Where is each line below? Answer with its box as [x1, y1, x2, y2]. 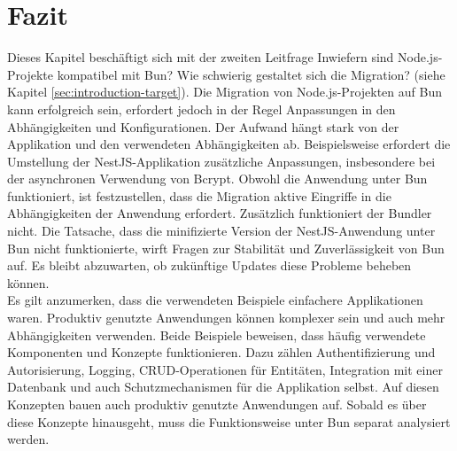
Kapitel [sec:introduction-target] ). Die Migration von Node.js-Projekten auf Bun [7, 82, 442, 101]
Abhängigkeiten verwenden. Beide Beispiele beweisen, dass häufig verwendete [7, 325, 426, 344]
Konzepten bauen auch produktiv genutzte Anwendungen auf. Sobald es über [7, 395, 427, 413]
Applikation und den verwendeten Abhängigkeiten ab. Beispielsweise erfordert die [7, 135, 451, 153]
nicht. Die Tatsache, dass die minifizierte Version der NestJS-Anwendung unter [7, 222, 436, 240]
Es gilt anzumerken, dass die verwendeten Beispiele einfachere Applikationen [7, 291, 423, 309]
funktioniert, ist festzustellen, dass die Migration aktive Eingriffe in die [7, 186, 391, 205]
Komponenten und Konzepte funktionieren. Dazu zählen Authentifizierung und [7, 343, 436, 362]
